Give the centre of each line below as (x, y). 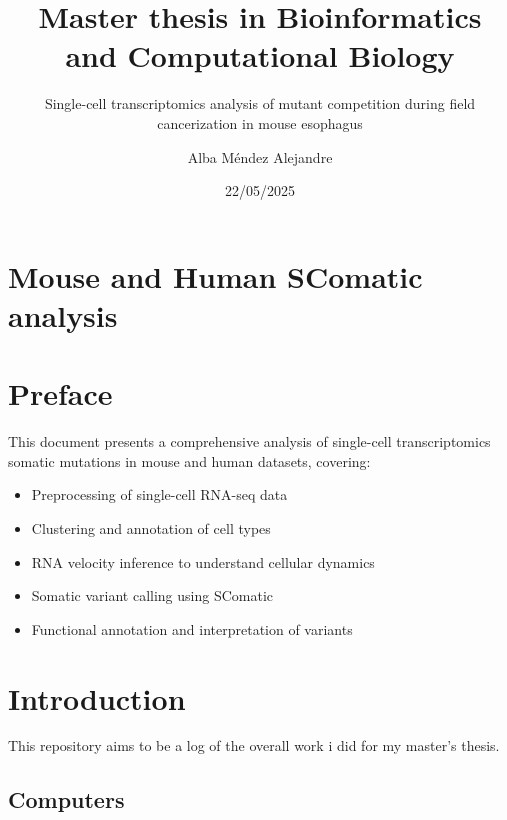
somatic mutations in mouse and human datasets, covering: (189, 460)
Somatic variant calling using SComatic (152, 595)
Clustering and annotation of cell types (151, 527)
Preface (60, 393)
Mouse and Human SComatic (215, 275)
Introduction (97, 697)
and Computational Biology (260, 55)
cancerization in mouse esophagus (260, 122)
